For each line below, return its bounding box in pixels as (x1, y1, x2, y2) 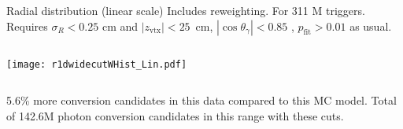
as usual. (349, 17, 392, 34)
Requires (6, 17, 48, 34)
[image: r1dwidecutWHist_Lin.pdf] (6, 58, 187, 70)
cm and (102, 17, 139, 34)
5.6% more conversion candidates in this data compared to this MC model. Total (6, 92, 397, 109)
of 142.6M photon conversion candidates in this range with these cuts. (6, 107, 344, 123)
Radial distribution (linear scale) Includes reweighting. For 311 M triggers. (6, 2, 365, 18)
